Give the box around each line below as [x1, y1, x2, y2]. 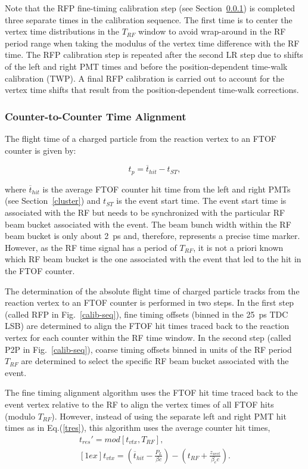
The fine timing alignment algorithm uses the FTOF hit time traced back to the [5, 386, 298, 399]
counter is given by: [5, 144, 76, 156]
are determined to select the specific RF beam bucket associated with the [21, 355, 289, 367]
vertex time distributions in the [5, 25, 119, 38]
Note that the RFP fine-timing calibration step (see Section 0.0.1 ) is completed [5, 2, 295, 14]
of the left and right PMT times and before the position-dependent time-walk [5, 60, 288, 72]
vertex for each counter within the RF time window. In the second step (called [5, 331, 291, 343]
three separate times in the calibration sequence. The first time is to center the [5, 13, 293, 26]
